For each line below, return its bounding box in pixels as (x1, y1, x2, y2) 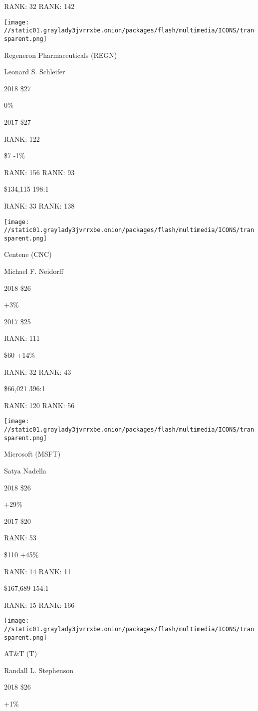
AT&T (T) (4, 648, 37, 659)
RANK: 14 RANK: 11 (4, 566, 71, 576)
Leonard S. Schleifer (4, 66, 65, 77)
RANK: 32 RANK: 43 (4, 366, 71, 377)
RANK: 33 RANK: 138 (4, 200, 75, 211)
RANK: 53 (4, 532, 36, 543)
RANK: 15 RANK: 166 (4, 599, 75, 610)
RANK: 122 (4, 133, 40, 144)
